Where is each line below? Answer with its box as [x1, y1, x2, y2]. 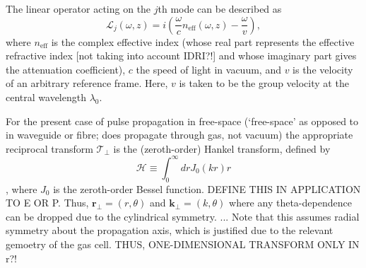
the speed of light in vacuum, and [136, 62, 281, 76]
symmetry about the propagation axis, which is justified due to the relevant [6, 223, 333, 238]
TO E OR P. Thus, [6, 195, 89, 210]
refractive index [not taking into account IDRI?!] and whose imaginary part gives [6, 48, 357, 63]
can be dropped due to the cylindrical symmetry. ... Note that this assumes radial [6, 209, 360, 223]
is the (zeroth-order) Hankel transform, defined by [113, 141, 331, 156]
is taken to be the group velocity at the [179, 76, 349, 91]
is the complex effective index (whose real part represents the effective [51, 34, 355, 49]
